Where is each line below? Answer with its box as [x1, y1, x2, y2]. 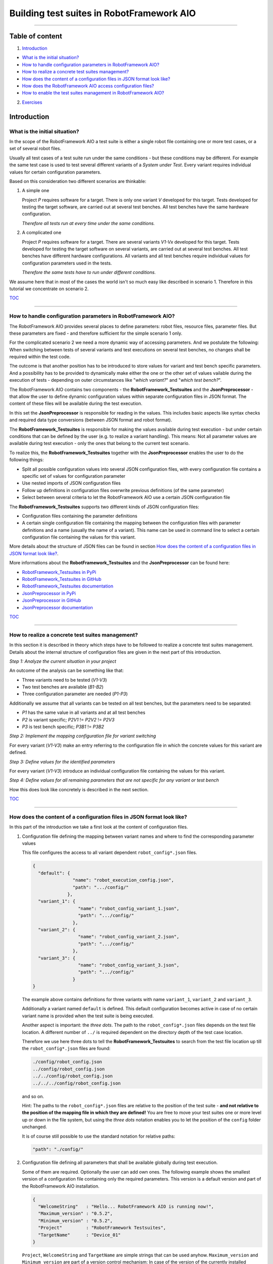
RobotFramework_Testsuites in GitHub [22, 576, 102, 582]
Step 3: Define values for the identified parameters [9, 758, 116, 764]
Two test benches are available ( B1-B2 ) [22, 684, 104, 690]
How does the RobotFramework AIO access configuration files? [22, 83, 154, 89]
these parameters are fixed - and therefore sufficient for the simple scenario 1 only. [9, 330, 183, 336]
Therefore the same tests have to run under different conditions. [22, 269, 156, 276]
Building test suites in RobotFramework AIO [9, 8, 196, 19]
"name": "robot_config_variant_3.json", [77, 962, 179, 968]
